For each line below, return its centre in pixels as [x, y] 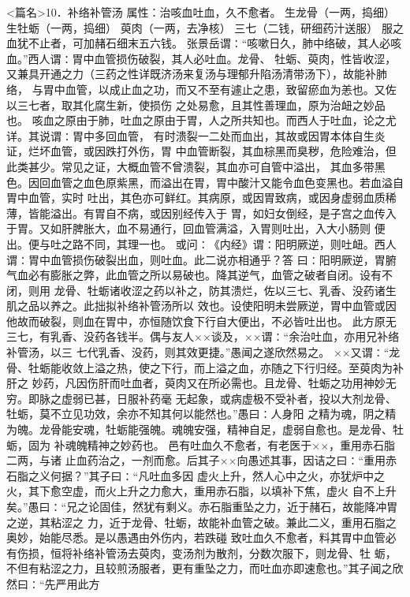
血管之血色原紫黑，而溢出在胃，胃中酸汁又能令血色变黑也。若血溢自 [227, 182]
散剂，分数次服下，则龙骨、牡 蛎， [306, 552]
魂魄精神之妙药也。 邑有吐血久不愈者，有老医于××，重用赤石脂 [230, 444]
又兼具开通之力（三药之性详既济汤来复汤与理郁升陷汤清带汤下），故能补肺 [197, 74]
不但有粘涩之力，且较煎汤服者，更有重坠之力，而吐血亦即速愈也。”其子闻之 [199, 568]
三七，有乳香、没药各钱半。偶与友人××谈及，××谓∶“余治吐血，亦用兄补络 [203, 336]
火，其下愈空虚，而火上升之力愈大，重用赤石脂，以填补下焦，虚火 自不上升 [201, 491]
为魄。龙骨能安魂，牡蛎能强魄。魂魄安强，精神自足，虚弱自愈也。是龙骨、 [199, 429]
